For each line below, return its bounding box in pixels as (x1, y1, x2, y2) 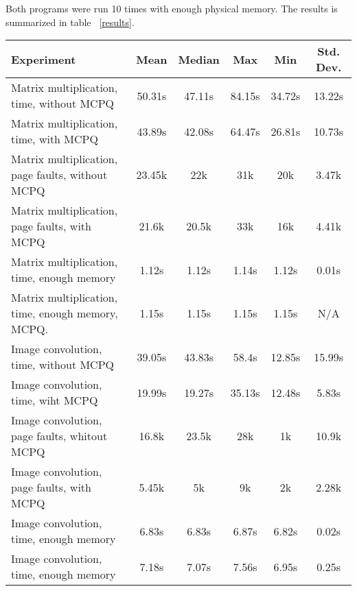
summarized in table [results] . (5, 14, 135, 29)
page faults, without (11, 167, 108, 183)
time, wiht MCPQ (11, 392, 98, 409)
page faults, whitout (11, 428, 108, 444)
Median (178, 51, 220, 67)
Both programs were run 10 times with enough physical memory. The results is (5, 1, 338, 15)
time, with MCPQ (11, 131, 98, 147)
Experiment (11, 51, 76, 67)
